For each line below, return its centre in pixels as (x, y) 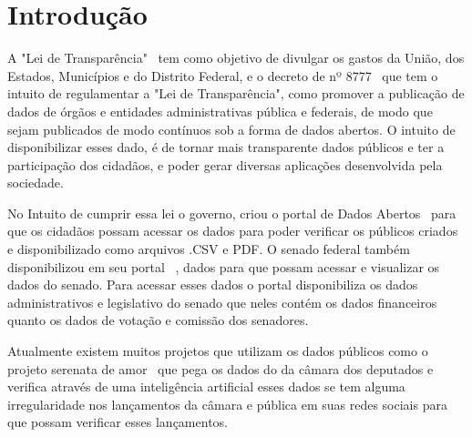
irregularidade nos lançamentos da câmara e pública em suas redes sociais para (227, 404)
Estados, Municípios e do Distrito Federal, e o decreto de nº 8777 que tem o (223, 75)
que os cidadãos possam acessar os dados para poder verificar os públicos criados (233, 231)
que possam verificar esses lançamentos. (118, 422)
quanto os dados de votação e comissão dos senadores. (158, 320)
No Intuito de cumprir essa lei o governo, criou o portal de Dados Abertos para (232, 213)
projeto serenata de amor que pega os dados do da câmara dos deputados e (221, 368)
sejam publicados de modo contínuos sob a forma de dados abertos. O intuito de (231, 129)
